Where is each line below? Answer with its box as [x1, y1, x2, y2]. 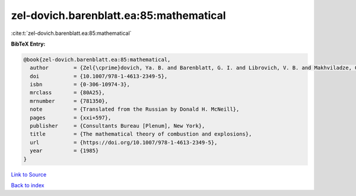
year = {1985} [30, 147, 99, 154]
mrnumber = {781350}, [30, 98, 109, 104]
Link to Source [11, 171, 47, 178]
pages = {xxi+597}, [30, 114, 112, 121]
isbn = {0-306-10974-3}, [30, 81, 131, 88]
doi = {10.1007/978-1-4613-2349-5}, [30, 73, 168, 79]
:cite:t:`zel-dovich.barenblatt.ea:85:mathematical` [11, 30, 132, 37]
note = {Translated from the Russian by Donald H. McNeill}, [30, 106, 240, 113]
